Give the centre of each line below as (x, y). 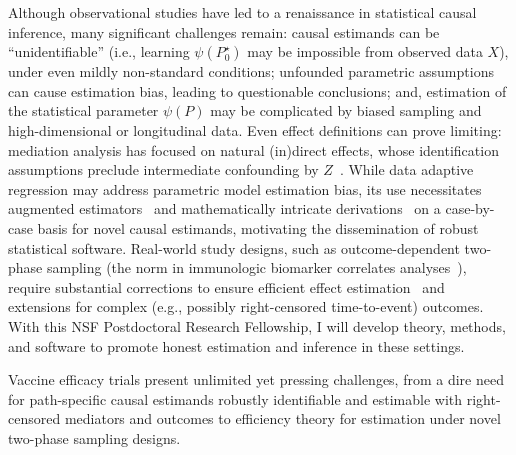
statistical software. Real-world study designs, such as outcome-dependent (234, 247)
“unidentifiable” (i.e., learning (99, 51)
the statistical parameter (83, 110)
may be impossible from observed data (365, 51)
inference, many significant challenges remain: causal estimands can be (224, 31)
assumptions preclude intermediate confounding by (163, 169)
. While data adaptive (406, 169)
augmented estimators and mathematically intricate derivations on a (224, 208)
